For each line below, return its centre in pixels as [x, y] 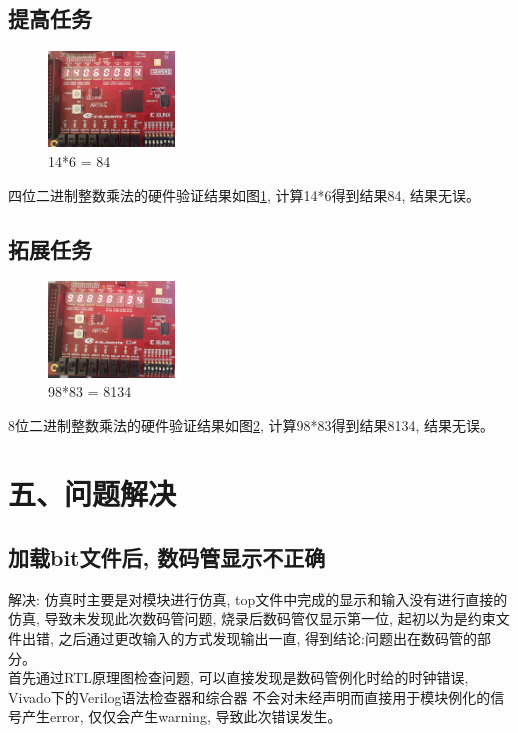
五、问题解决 [92, 493]
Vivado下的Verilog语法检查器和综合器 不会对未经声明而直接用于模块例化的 [249, 696]
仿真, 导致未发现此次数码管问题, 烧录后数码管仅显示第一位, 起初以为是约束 [252, 618]
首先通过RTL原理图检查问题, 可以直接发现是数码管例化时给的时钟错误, [238, 677]
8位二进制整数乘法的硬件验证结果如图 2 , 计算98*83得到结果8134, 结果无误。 [251, 424]
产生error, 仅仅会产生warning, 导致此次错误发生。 [181, 716]
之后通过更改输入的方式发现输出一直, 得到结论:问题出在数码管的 [267, 638]
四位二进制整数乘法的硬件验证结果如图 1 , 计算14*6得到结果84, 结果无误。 [244, 194]
